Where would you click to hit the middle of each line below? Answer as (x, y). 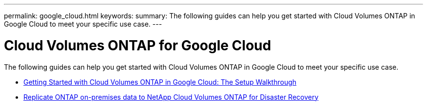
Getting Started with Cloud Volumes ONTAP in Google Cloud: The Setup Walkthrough (160, 82)
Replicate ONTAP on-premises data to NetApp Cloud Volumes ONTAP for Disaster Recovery (171, 97)
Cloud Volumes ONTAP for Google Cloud (138, 45)
